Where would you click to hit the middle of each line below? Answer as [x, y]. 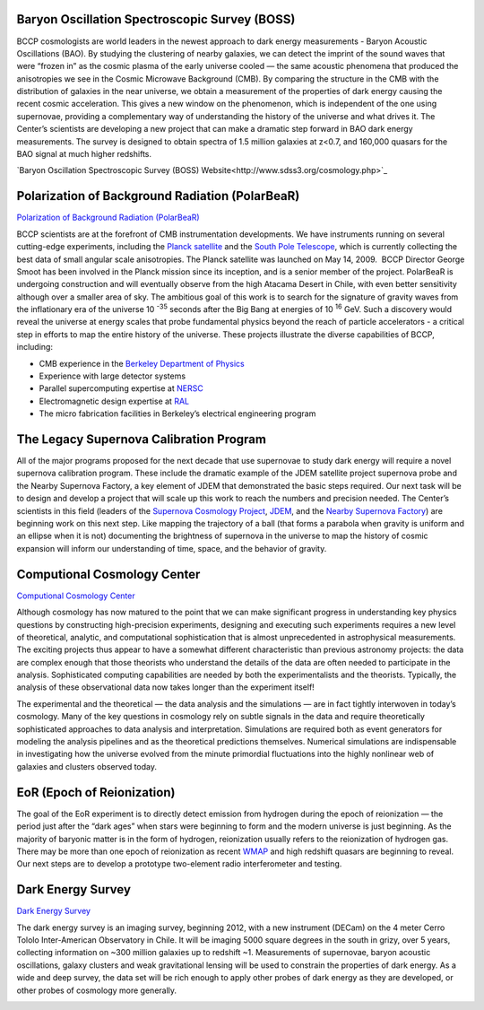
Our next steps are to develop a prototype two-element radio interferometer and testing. [179, 864]
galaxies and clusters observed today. [86, 766]
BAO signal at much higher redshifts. [84, 154]
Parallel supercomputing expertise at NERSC [121, 388]
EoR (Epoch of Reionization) [96, 792]
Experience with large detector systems [112, 376]
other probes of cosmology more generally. [97, 990]
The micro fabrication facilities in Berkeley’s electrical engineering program [177, 414]
